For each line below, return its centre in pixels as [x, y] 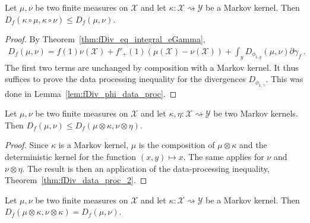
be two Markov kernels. [256, 113]
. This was [284, 79]
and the [253, 145]
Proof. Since [27, 145]
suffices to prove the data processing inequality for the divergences [125, 79]
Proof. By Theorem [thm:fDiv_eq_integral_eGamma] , [105, 39]
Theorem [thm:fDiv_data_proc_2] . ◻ [76, 180]
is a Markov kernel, [94, 145]
